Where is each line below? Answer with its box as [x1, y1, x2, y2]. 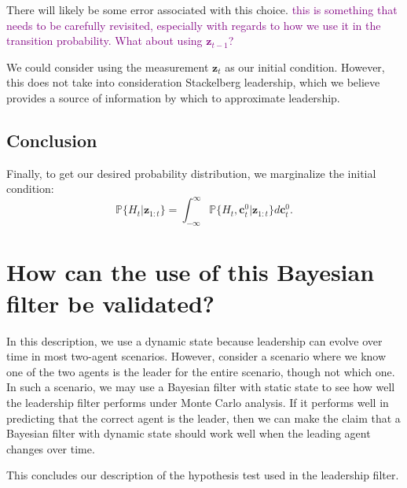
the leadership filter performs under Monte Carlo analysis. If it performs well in [6, 394, 389, 410]
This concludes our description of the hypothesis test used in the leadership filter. [6, 467, 399, 483]
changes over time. [6, 440, 95, 457]
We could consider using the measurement [6, 58, 209, 75]
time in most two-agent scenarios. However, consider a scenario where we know [6, 348, 387, 364]
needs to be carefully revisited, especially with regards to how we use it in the [6, 17, 381, 33]
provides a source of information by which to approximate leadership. [6, 89, 340, 105]
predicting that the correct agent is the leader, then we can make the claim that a [6, 409, 401, 426]
